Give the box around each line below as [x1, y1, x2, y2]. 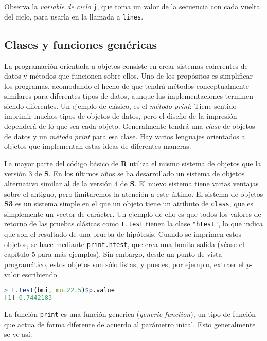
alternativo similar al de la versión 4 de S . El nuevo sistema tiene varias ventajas [4, 178, 259, 189]
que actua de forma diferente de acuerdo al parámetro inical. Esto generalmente [4, 318, 256, 329]
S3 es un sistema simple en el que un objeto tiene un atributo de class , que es [4, 198, 254, 209]
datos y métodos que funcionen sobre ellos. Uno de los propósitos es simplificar [4, 70, 253, 81]
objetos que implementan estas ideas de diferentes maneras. [4, 141, 191, 151]
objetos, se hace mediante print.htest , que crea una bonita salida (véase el [4, 238, 244, 249]
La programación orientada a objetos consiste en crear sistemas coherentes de [4, 60, 248, 71]
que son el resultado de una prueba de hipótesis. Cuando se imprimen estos [4, 229, 242, 239]
